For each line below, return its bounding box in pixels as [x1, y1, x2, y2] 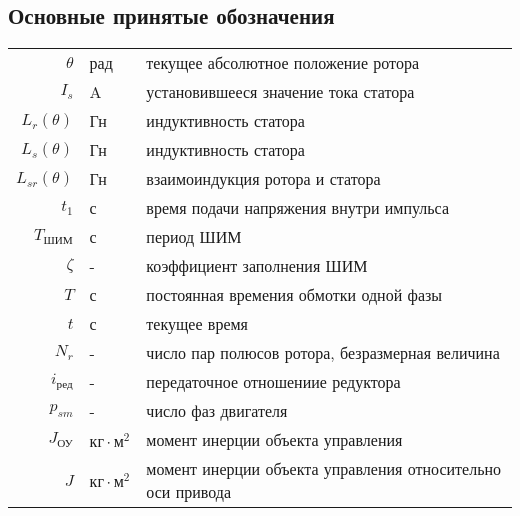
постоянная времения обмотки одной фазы [146, 283, 443, 307]
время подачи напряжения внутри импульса [146, 196, 450, 220]
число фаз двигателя [146, 399, 288, 423]
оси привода [146, 480, 232, 504]
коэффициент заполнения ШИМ [146, 254, 368, 278]
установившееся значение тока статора [146, 80, 415, 104]
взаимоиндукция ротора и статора [146, 167, 381, 191]
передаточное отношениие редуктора [146, 370, 401, 394]
